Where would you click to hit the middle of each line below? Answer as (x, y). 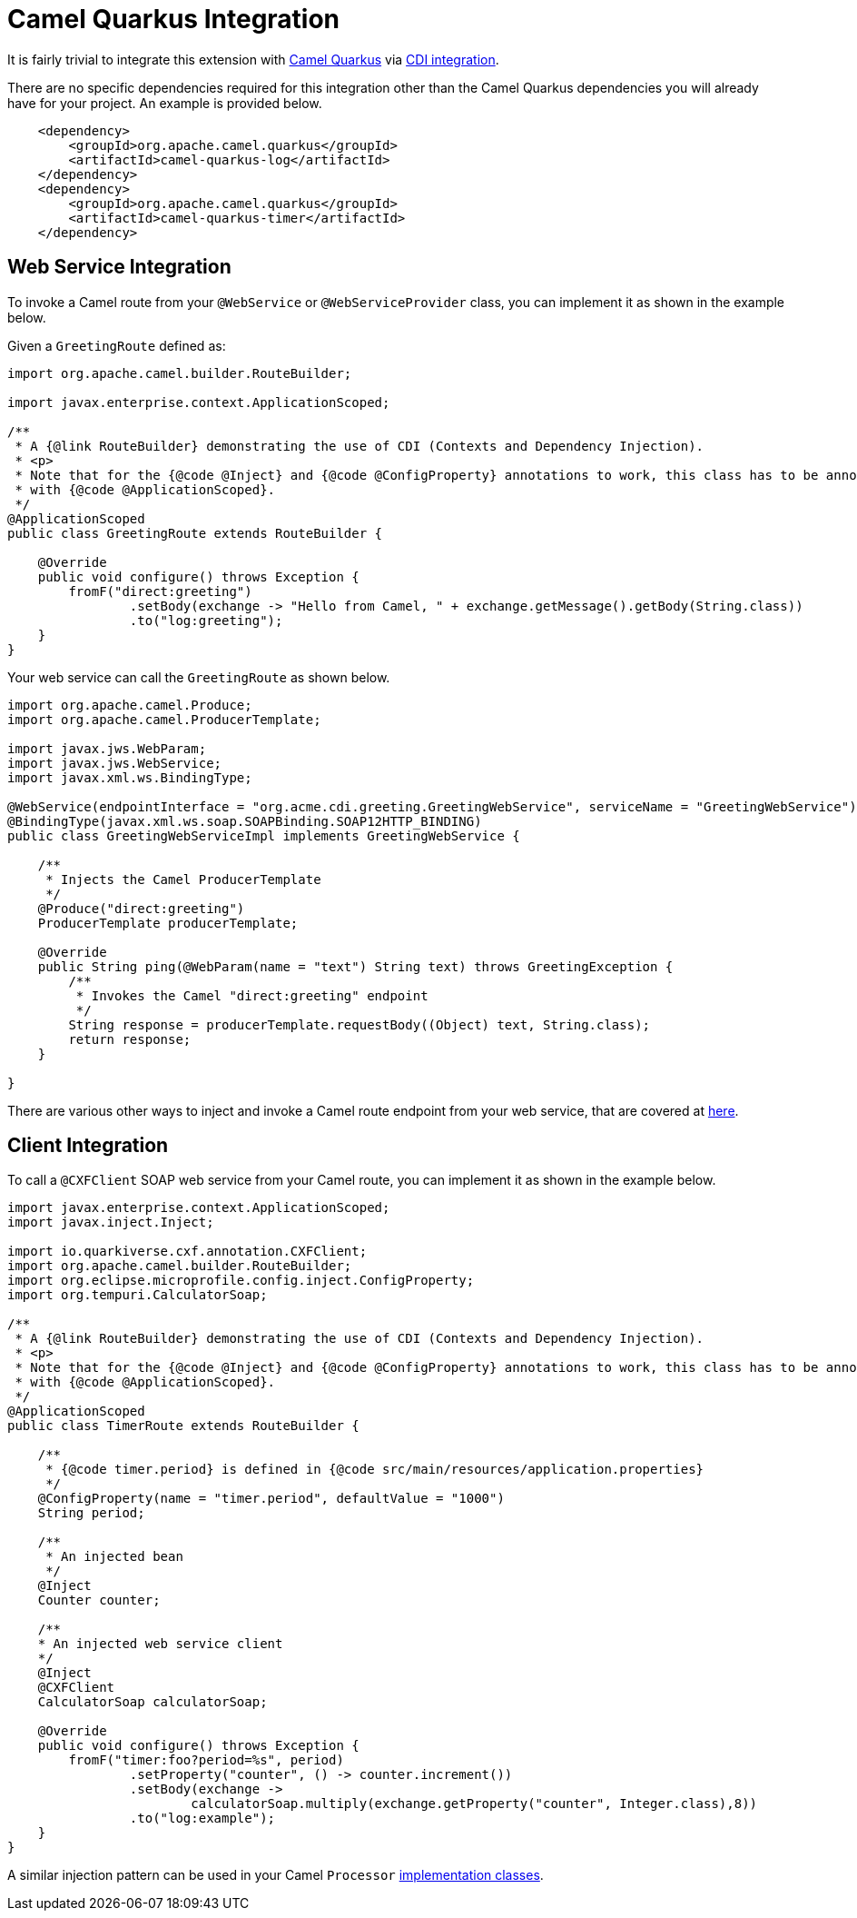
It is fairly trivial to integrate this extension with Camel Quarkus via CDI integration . (253, 59)
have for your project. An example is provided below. (165, 103)
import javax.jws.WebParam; (107, 748)
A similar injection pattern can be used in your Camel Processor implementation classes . (276, 1875)
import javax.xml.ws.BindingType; (130, 777)
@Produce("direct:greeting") (141, 908)
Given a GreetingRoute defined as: (117, 345)
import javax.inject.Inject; (111, 1222)
